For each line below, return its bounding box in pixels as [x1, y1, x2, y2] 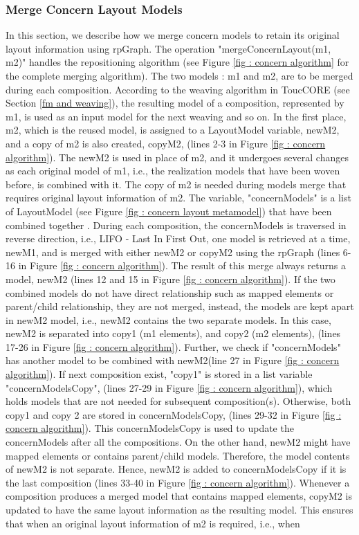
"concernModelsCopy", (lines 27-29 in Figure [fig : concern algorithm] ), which [6, 380, 333, 395]
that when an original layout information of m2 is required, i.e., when [6, 516, 300, 530]
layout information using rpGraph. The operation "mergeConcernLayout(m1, [6, 41, 331, 55]
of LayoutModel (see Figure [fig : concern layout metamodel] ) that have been [6, 203, 332, 218]
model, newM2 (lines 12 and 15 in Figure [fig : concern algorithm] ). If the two [6, 271, 335, 286]
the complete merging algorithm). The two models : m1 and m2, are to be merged [6, 69, 353, 82]
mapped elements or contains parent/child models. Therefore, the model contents [6, 448, 350, 462]
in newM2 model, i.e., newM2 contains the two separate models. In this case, [6, 312, 331, 327]
